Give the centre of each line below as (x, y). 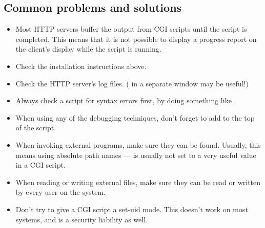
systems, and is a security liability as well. (81, 219)
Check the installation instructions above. (81, 66)
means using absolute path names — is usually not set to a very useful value (136, 155)
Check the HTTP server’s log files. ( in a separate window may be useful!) (132, 83)
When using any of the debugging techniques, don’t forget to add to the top (135, 117)
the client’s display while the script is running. (88, 49)
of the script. (36, 128)
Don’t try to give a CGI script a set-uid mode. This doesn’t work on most (132, 209)
